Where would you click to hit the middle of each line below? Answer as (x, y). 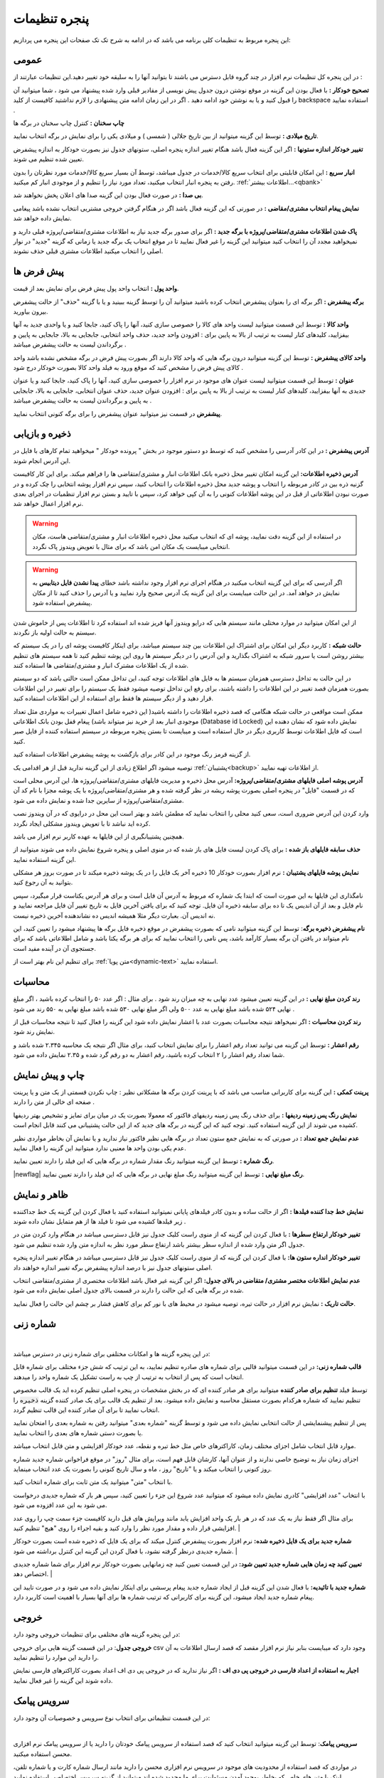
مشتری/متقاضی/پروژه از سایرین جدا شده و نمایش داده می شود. (98, 800)
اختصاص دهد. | (33, 1574)
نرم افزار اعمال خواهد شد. (48, 504)
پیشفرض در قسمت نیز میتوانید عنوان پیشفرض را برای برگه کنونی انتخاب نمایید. (118, 413)
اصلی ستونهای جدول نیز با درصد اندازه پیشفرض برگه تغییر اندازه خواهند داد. (113, 1267)
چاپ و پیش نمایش (49, 1075)
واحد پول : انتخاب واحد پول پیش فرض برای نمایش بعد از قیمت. (96, 289)
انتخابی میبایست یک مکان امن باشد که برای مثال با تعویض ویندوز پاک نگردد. (131, 546)
